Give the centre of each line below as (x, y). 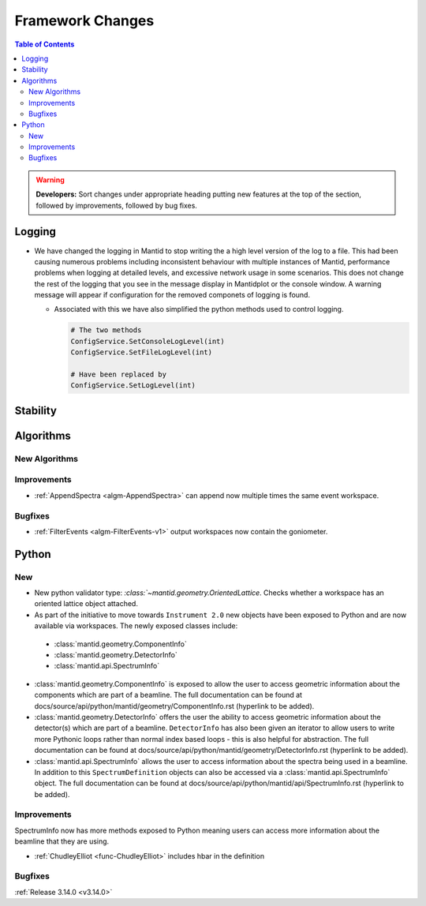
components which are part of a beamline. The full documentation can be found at (168, 695)
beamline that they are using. (62, 841)
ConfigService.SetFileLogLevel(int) (142, 352)
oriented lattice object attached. (86, 604)
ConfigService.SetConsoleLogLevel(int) (148, 341)
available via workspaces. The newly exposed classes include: (136, 626)
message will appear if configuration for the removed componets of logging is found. (172, 295)
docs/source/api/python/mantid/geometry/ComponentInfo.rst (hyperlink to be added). (174, 706)
